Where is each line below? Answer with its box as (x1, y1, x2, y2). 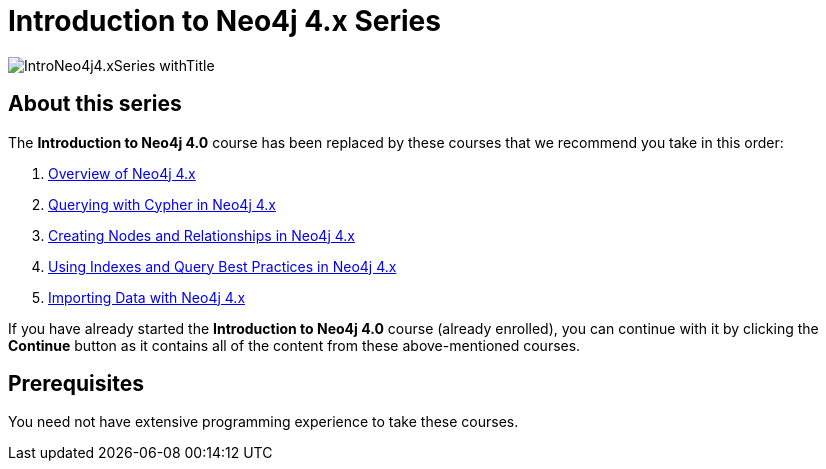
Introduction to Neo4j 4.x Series (8, 4, 441, 38)
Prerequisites (8, 371, 144, 397)
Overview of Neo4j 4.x (48, 164, 196, 182)
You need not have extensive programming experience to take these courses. (8, 413, 519, 431)
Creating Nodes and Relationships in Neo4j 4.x (48, 226, 355, 244)
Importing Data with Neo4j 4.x (48, 288, 246, 306)
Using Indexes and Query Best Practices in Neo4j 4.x (48, 257, 397, 275)
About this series (8, 91, 182, 117)
